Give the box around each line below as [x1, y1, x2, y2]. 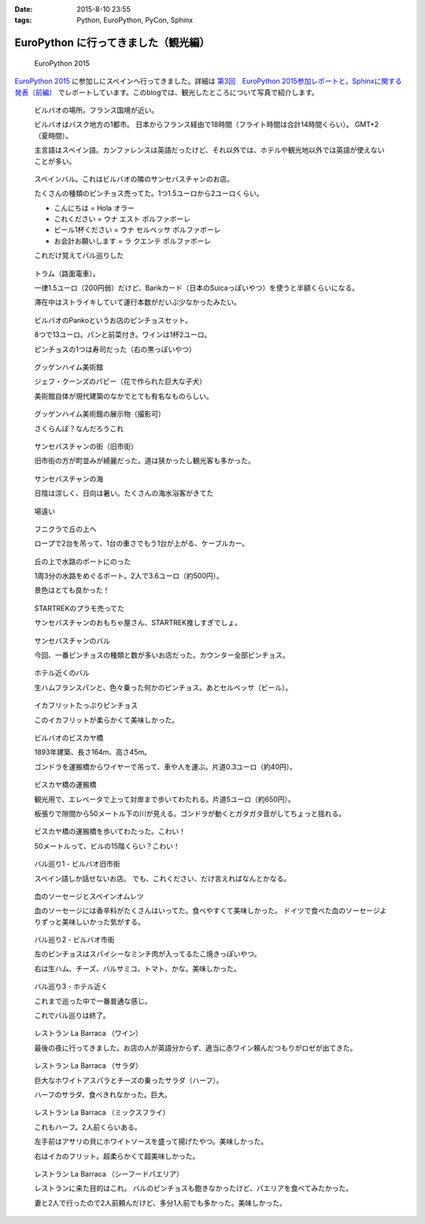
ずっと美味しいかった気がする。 [40, 917, 145, 926]
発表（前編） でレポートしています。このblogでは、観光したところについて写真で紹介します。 [14, 87, 319, 97]
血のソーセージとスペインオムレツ [34, 891, 145, 901]
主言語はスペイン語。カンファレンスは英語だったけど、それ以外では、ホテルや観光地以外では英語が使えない [34, 146, 385, 155]
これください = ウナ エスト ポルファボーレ [54, 214, 191, 224]
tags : [14, 16, 32, 25]
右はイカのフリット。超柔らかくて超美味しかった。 [34, 1151, 200, 1161]
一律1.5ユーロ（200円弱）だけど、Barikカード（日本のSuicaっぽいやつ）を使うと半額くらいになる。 [34, 284, 360, 293]
